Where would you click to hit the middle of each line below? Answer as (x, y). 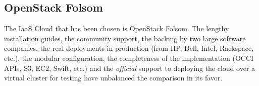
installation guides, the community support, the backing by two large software (125, 38)
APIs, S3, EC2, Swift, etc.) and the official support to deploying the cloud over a (130, 68)
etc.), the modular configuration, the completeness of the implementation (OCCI (129, 58)
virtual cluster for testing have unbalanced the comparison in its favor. (113, 78)
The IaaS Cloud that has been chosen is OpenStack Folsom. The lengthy (117, 28)
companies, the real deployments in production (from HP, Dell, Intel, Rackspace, (129, 48)
